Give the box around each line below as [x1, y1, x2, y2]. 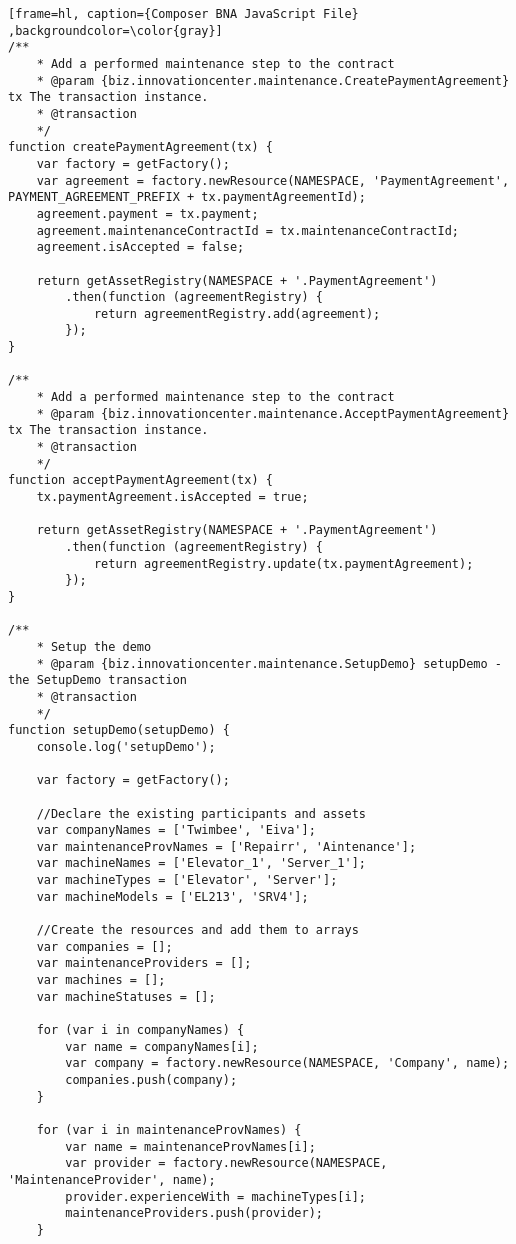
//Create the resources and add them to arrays [36, 923, 359, 938]
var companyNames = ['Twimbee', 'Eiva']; [36, 823, 316, 838]
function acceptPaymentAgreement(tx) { [8, 473, 273, 488]
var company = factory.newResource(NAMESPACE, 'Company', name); [65, 1056, 510, 1071]
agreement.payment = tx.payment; [36, 206, 259, 221]
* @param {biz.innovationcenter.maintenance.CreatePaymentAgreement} [36, 73, 510, 88]
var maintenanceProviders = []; [36, 956, 252, 971]
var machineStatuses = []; [36, 989, 216, 1004]
